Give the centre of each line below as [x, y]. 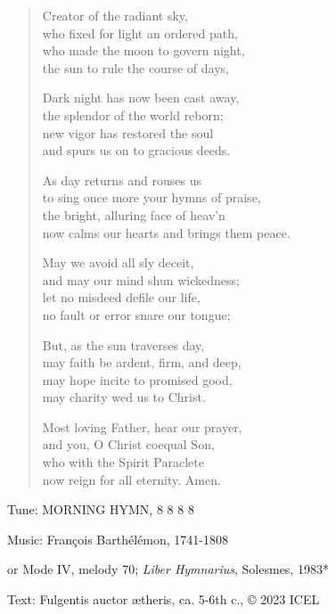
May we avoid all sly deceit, [118, 262]
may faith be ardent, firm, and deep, [142, 362]
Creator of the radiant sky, [115, 15]
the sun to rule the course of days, [135, 67]
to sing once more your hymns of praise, [152, 197]
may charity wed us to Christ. [124, 397]
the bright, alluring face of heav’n [134, 214]
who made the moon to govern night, [143, 50]
